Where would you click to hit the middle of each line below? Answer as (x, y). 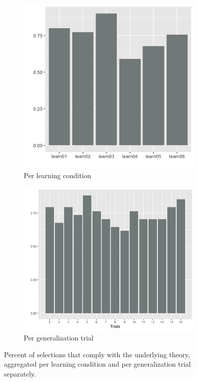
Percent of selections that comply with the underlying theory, (97, 354)
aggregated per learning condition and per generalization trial (98, 364)
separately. (20, 373)
